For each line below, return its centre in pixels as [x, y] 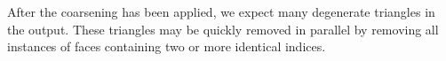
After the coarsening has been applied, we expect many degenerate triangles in [221, 11]
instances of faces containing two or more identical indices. [167, 46]
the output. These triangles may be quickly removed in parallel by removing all [223, 29]
